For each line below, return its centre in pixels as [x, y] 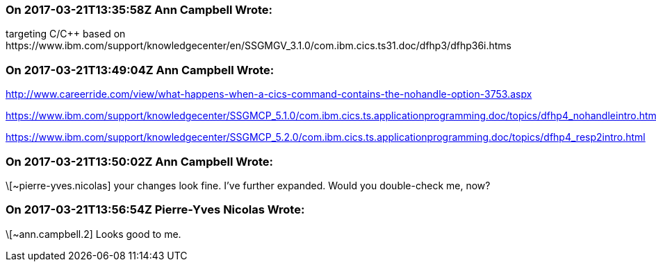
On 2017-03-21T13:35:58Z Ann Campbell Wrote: [139, 10]
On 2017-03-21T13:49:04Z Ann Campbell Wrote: [140, 70]
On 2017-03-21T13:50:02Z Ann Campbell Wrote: [140, 161]
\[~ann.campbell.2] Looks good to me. [93, 234]
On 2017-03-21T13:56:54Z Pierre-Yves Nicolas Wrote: [155, 210]
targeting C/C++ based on [66, 34]
